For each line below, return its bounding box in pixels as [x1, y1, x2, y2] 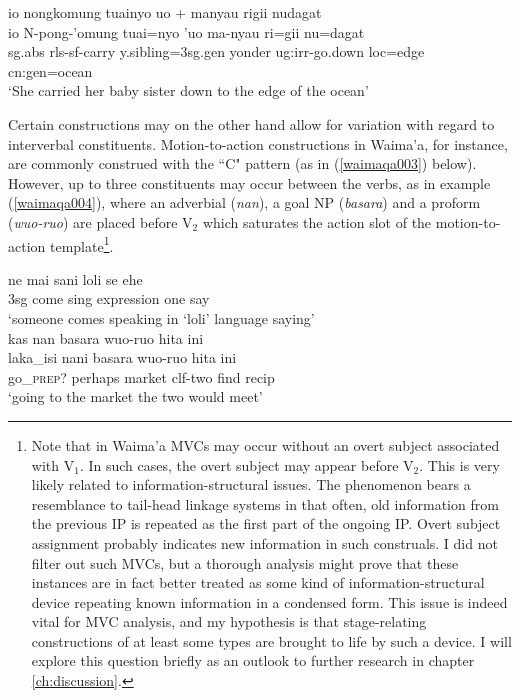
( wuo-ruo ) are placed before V [8, 211, 193, 232]
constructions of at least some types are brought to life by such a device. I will [31, 630, 512, 651]
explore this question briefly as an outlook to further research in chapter [31, 650, 475, 671]
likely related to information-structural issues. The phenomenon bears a [31, 474, 471, 495]
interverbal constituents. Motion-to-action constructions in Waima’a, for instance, [8, 133, 508, 154]
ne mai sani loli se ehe [8, 268, 143, 289]
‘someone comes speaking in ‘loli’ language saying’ [8, 307, 315, 328]
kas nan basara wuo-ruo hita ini [8, 327, 204, 348]
